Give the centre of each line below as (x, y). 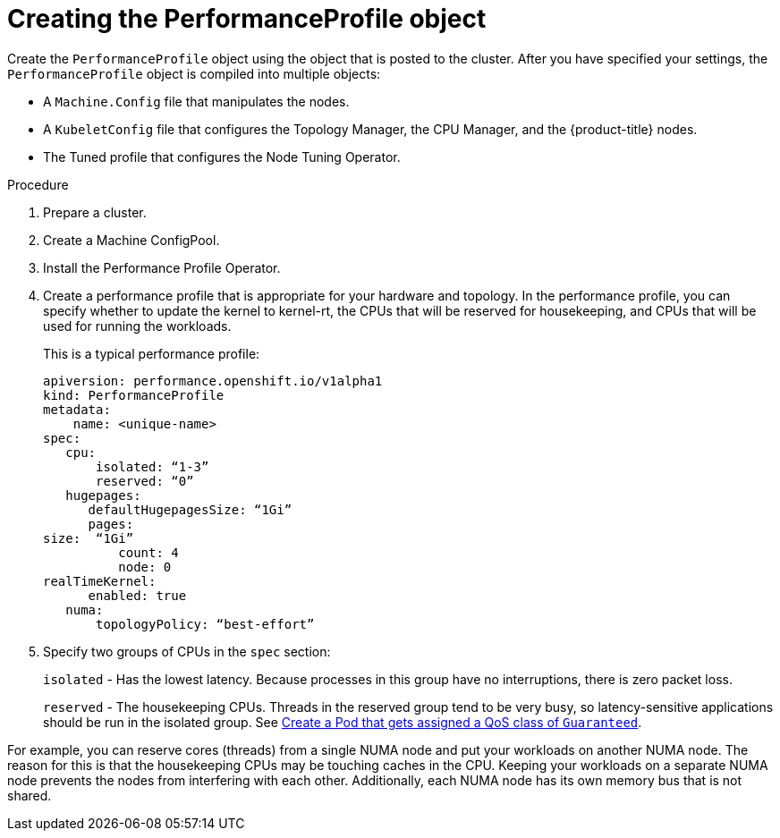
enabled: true (137, 595)
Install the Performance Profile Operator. (162, 267)
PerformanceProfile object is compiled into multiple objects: (194, 73)
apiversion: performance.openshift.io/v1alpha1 (213, 381)
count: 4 (148, 552)
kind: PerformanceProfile (134, 395)
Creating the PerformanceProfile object (247, 19)
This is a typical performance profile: (152, 353)
